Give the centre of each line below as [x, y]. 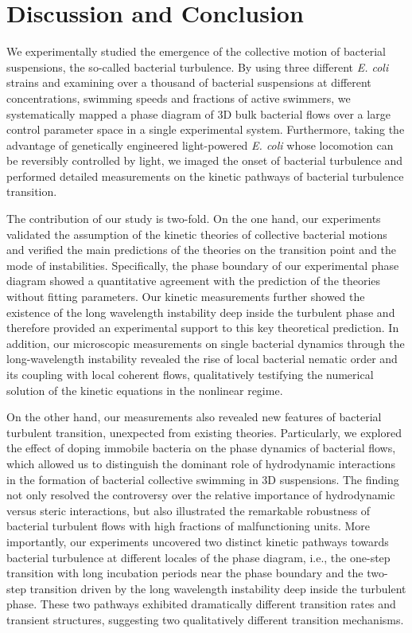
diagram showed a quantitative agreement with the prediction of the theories [194, 281]
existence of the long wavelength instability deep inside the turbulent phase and [201, 312]
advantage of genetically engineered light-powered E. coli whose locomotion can [200, 145]
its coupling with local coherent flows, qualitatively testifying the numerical [190, 374]
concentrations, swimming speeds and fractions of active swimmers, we [179, 98]
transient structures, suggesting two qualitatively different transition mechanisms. [205, 619]
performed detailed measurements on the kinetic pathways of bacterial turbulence [205, 176]
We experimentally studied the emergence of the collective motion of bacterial [196, 51]
